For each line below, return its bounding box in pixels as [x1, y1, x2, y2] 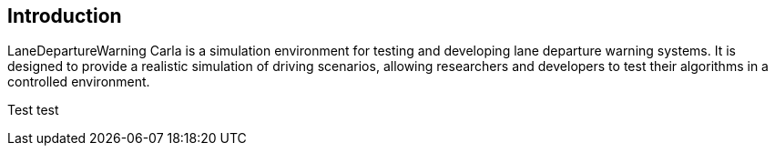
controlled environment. [7, 74, 150, 90]
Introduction [7, 5, 122, 27]
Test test [7, 102, 59, 118]
